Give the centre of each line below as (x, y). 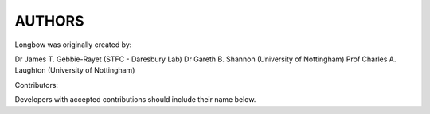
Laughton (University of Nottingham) (75, 70)
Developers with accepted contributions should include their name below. (135, 100)
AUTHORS (49, 21)
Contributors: (37, 85)
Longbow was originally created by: (73, 45)
